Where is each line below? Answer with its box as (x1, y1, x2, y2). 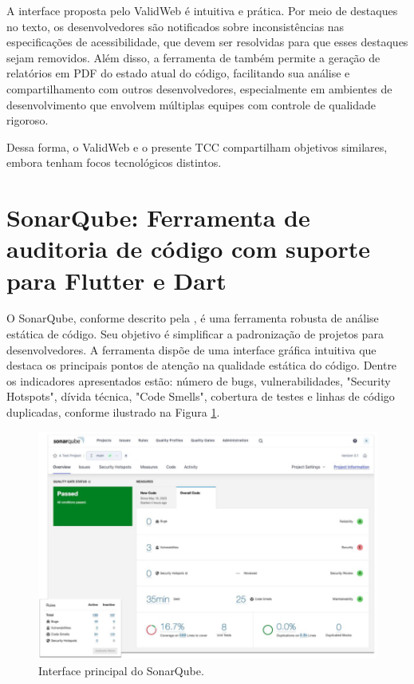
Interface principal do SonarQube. (38, 662, 204, 678)
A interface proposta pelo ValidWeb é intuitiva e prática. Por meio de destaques (6, 2, 398, 18)
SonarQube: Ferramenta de (6, 201, 310, 234)
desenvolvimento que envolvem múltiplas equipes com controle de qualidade (6, 96, 377, 113)
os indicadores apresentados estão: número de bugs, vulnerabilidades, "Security (6, 372, 391, 389)
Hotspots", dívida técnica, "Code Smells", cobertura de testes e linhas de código (6, 388, 395, 405)
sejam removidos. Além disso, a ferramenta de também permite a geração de (6, 49, 380, 65)
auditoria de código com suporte (6, 232, 370, 265)
